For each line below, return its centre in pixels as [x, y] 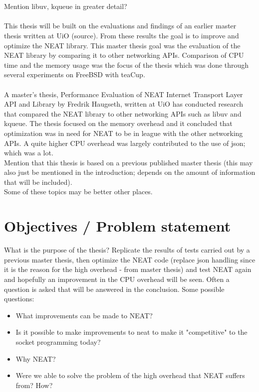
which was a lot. [29, 153]
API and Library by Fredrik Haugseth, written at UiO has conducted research [124, 104]
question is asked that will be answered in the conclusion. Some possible [114, 289]
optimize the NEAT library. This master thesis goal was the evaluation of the [122, 45]
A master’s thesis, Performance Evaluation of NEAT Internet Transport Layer [124, 94]
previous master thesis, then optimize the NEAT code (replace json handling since [130, 259]
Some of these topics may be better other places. [78, 192]
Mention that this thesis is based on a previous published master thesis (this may [129, 162]
